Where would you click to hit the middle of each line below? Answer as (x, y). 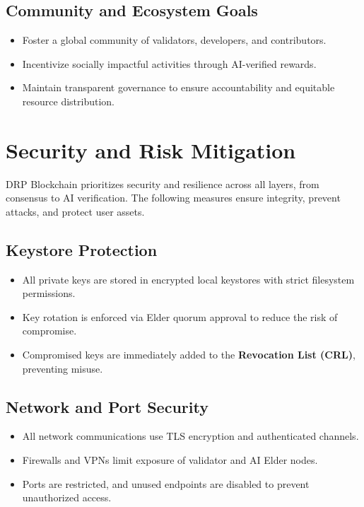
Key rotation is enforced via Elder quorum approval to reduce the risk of (180, 316)
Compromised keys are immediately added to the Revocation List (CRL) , (189, 355)
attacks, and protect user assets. (75, 211)
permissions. (49, 293)
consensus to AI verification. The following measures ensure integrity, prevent (173, 198)
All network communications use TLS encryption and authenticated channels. (190, 436)
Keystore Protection (82, 249)
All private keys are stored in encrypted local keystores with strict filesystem (188, 279)
